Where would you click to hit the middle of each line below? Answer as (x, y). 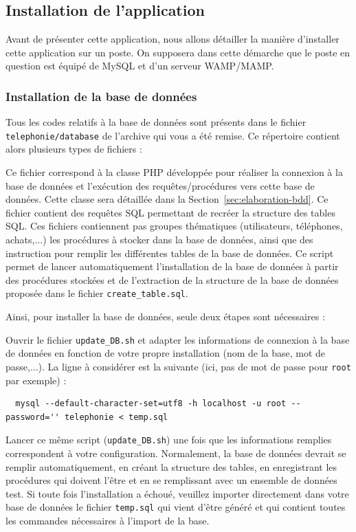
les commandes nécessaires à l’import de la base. (108, 521)
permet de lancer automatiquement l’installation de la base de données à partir (172, 266)
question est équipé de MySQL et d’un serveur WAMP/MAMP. (140, 66)
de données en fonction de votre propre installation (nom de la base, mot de (166, 353)
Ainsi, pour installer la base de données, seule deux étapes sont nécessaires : (165, 317)
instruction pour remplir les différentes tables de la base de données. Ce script (170, 253)
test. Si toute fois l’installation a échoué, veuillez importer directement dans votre (177, 493)
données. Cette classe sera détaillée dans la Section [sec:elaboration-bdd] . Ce (167, 199)
